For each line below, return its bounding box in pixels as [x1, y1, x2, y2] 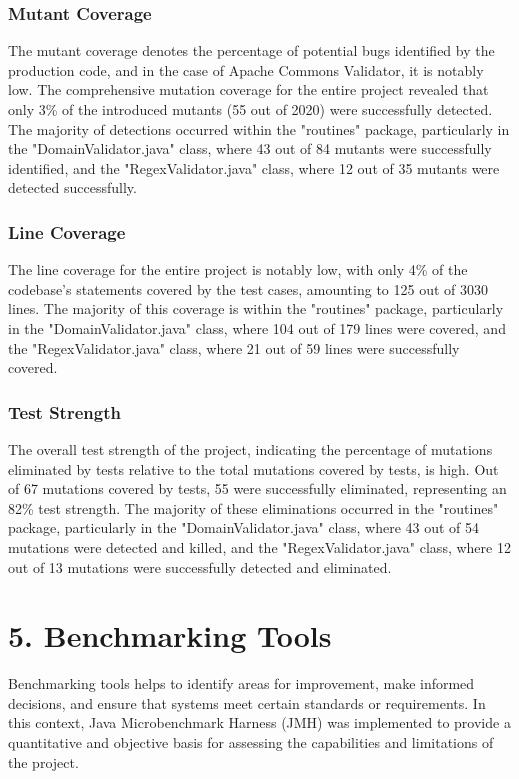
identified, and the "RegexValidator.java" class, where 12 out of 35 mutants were [8, 157, 500, 178]
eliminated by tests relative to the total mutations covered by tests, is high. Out [8, 458, 499, 479]
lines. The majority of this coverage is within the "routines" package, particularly [8, 298, 504, 319]
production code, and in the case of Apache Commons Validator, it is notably [8, 59, 484, 80]
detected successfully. [8, 177, 137, 198]
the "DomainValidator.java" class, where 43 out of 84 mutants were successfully [8, 138, 492, 159]
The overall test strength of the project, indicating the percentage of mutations [8, 438, 493, 459]
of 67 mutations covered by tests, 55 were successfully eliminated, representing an [8, 478, 507, 499]
